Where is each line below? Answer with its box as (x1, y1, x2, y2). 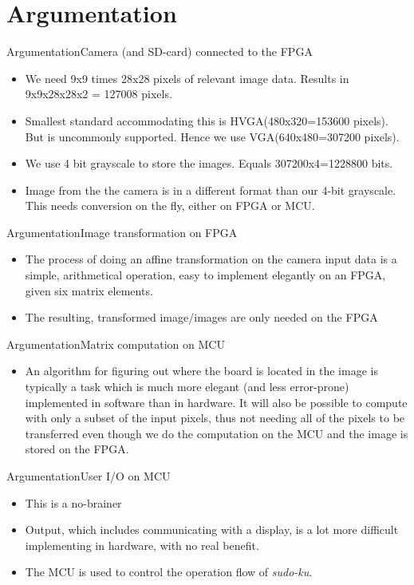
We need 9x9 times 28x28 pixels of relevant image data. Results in (25, 69, 349, 86)
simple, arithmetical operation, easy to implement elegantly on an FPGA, (25, 267, 386, 283)
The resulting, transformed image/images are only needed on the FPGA (25, 309, 378, 326)
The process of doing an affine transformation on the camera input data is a (25, 251, 397, 267)
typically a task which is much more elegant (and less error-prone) (25, 378, 349, 395)
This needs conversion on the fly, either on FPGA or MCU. (25, 197, 315, 214)
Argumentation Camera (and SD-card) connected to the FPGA (6, 43, 313, 60)
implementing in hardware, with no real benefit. (25, 536, 259, 553)
